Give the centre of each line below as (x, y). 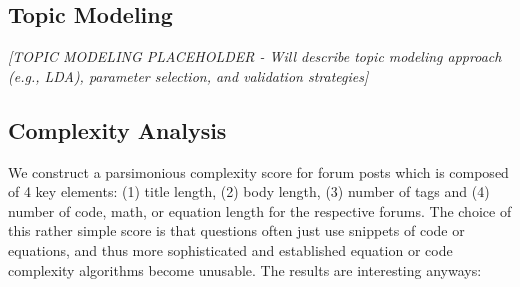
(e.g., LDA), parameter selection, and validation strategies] (188, 75)
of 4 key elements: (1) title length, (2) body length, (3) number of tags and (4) (249, 191)
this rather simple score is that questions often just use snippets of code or (236, 230)
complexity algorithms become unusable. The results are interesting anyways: (245, 269)
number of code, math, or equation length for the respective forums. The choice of (260, 210)
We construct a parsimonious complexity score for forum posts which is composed (258, 171)
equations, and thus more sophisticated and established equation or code (230, 249)
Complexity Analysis (117, 129)
